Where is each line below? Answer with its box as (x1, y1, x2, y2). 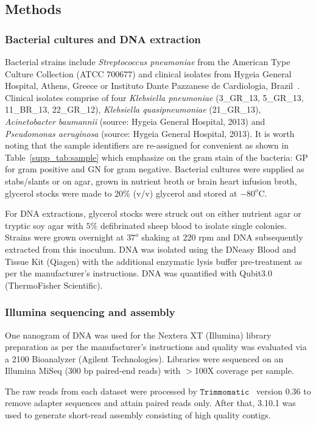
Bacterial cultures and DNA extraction (5, 31, 201, 46)
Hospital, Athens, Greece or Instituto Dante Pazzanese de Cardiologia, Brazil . (5, 79, 300, 92)
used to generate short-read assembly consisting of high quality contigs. (5, 409, 271, 421)
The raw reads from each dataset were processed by (5, 384, 197, 397)
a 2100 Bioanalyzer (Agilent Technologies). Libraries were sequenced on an (5, 352, 284, 365)
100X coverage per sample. (194, 364, 294, 377)
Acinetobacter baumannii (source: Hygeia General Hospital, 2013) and (5, 114, 265, 127)
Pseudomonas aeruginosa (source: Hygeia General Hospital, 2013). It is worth (5, 127, 295, 139)
